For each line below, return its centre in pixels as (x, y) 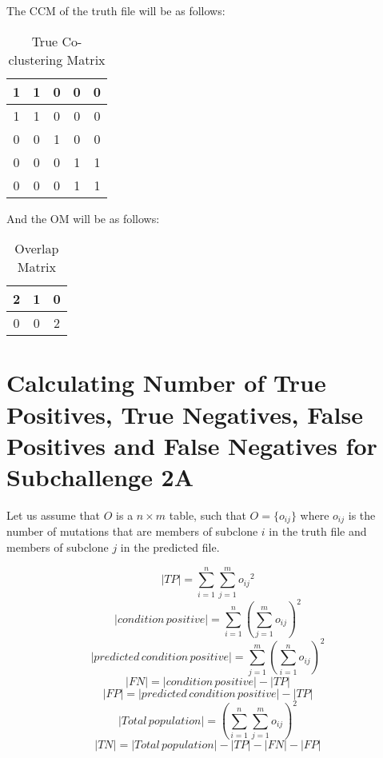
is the (362, 515)
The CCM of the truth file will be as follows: (116, 10)
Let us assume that (54, 515)
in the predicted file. (170, 547)
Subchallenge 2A (100, 476)
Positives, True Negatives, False (185, 414)
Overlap (37, 249)
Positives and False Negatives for (192, 445)
